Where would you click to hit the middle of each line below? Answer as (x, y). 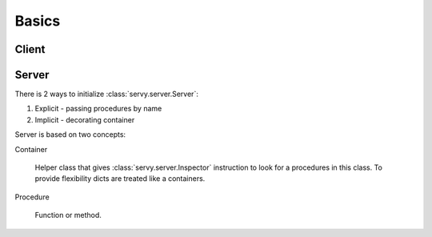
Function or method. (68, 215)
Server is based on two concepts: (70, 135)
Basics (38, 21)
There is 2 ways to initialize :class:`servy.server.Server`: (107, 94)
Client (30, 49)
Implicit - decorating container (85, 119)
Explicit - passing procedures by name (98, 109)
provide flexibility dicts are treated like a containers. (120, 179)
